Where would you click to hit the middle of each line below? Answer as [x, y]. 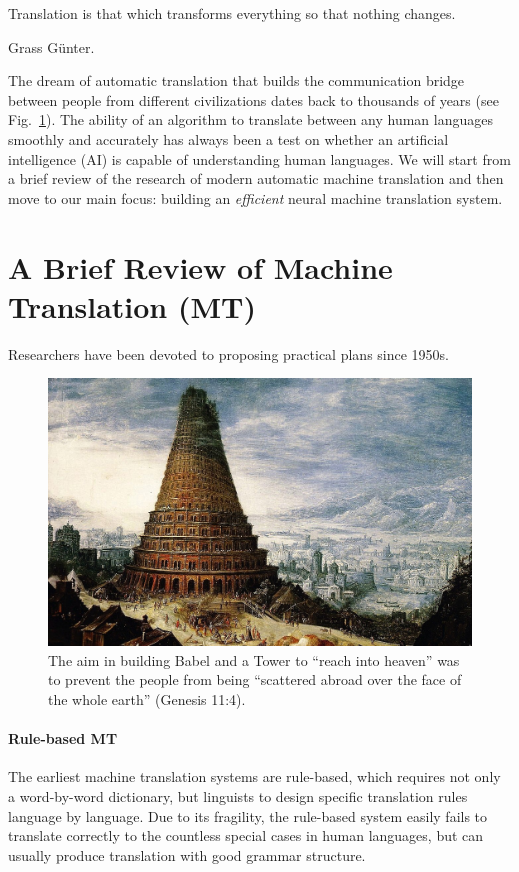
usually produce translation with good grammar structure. [187, 854]
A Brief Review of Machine [200, 266]
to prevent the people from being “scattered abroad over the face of [255, 679]
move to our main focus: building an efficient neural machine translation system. [255, 197]
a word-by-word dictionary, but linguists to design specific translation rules [238, 795]
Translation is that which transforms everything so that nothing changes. [232, 13]
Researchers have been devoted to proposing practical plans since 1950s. [228, 353]
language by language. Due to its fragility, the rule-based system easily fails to [248, 815]
